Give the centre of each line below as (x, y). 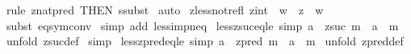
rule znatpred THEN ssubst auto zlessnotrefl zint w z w (165, 10)
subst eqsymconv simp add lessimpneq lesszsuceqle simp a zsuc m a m (202, 25)
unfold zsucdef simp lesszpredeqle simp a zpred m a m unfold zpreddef (205, 41)
